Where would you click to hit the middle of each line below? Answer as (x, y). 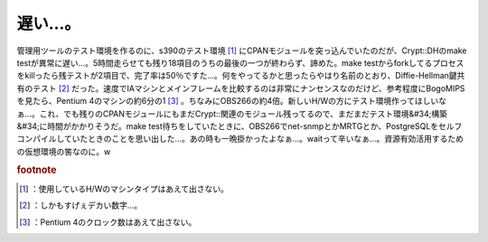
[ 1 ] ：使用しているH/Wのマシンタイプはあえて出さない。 (124, 189)
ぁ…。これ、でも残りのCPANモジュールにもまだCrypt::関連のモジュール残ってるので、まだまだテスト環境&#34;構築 (232, 114)
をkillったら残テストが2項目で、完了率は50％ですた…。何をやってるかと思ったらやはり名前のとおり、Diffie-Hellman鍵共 (241, 76)
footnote (37, 170)
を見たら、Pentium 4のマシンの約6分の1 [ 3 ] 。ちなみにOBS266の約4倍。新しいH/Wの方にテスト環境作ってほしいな (232, 101)
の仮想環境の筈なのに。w (64, 151)
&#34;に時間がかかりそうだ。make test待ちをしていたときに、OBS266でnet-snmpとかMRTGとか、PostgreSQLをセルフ (239, 126)
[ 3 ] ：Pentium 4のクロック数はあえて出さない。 (108, 222)
